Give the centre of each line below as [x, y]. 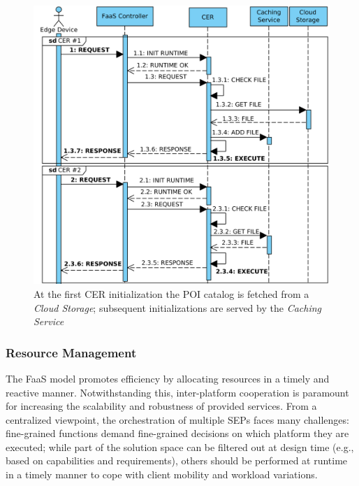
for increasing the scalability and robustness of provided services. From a [161, 406]
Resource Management [71, 352]
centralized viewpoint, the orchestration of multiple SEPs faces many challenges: [177, 419]
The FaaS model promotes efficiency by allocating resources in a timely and [168, 378]
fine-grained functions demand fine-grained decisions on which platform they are [177, 433]
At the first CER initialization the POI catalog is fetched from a [171, 293]
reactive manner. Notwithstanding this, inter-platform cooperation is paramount [177, 392]
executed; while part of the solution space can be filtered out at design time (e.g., [180, 446]
